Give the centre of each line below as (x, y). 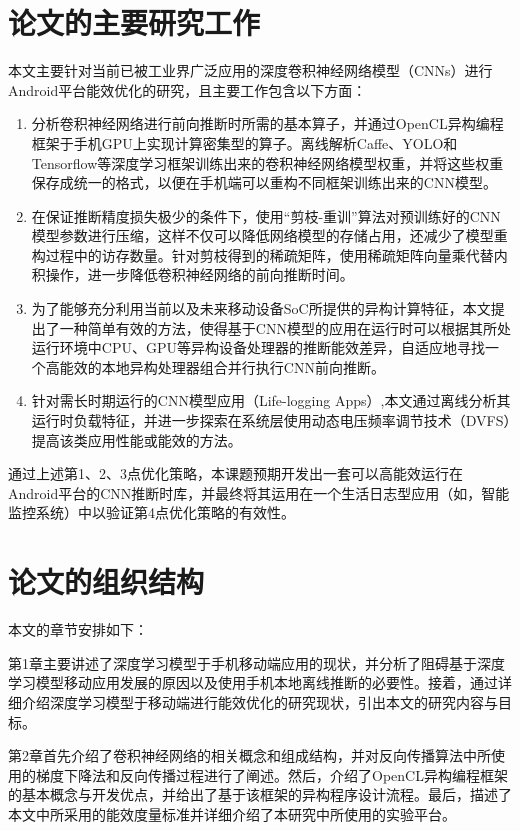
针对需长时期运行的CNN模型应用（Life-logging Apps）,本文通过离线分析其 (271, 400)
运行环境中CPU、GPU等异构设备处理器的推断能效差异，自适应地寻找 (258, 347)
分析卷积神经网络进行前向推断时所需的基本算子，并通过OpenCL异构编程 (267, 123)
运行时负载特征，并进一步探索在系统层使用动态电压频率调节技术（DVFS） (271, 420)
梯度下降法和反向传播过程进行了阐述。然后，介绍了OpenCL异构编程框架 (271, 774)
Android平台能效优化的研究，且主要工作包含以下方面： (187, 89)
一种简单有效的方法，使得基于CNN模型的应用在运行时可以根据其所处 (285, 327)
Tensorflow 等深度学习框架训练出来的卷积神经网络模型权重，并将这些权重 (267, 162)
